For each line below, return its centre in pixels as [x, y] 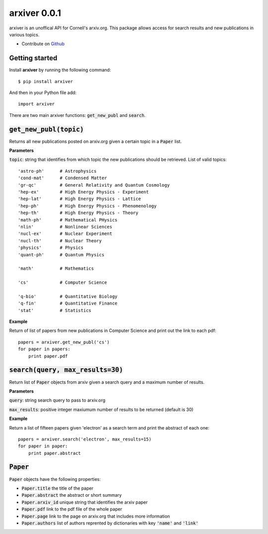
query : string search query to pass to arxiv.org [57, 400]
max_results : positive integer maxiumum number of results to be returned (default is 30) [101, 409]
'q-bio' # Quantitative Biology [68, 296]
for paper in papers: [44, 349]
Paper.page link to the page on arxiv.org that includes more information [96, 516]
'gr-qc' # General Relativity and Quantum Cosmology [94, 185]
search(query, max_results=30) [66, 370]
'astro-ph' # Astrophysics [57, 171]
